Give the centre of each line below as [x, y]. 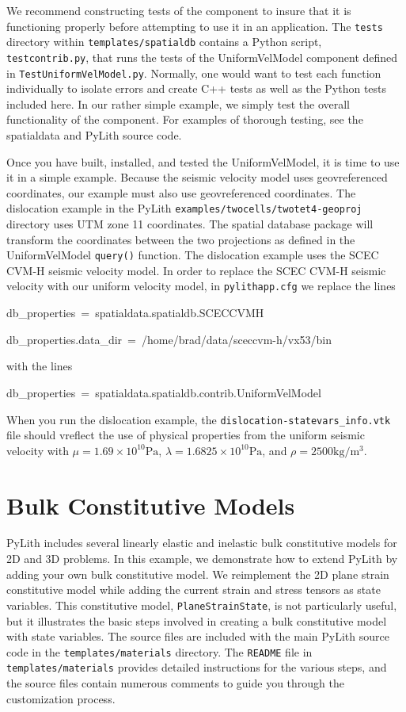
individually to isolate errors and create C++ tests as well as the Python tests [197, 88]
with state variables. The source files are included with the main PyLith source [198, 636]
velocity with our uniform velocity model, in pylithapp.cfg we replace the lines [201, 286]
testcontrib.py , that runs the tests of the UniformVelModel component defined [202, 57]
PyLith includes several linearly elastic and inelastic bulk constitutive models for [202, 543]
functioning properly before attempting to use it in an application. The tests [195, 26]
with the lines [40, 366]
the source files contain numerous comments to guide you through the [176, 683]
